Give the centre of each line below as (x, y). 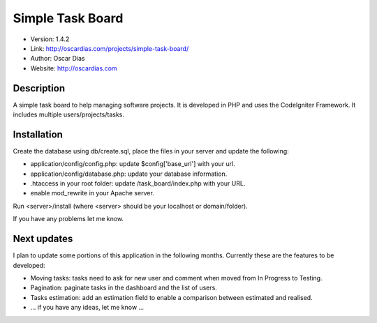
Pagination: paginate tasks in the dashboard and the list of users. (124, 288)
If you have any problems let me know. (68, 219)
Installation (38, 134)
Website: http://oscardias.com (74, 68)
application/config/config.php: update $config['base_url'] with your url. (133, 164)
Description (39, 88)
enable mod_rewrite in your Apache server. (93, 193)
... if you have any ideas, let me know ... (87, 308)
